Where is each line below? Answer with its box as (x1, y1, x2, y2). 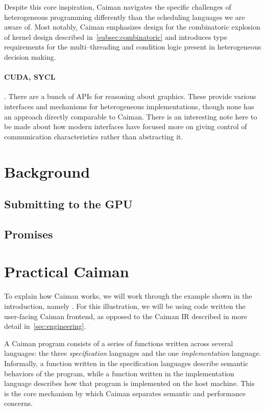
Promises (4, 226, 53, 242)
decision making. (4, 51, 56, 62)
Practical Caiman (4, 261, 129, 282)
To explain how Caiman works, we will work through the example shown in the (4, 291, 252, 301)
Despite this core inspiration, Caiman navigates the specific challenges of (4, 2, 231, 12)
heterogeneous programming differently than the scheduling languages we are (4, 11, 245, 22)
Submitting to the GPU (4, 196, 133, 212)
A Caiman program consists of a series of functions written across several (4, 337, 233, 348)
